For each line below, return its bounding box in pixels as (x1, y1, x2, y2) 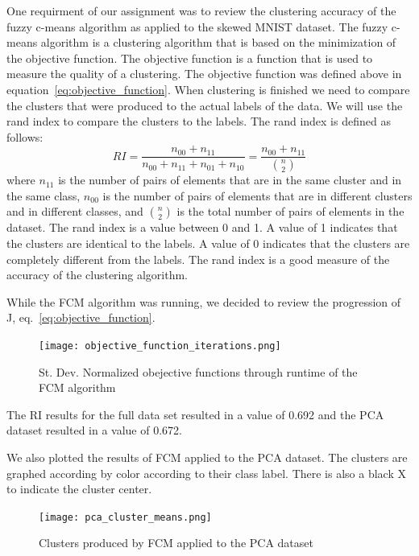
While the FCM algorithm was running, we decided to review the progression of (6, 293, 401, 310)
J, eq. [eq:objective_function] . (6, 309, 156, 326)
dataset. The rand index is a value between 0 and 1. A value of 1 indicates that (6, 219, 398, 236)
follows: (6, 128, 44, 145)
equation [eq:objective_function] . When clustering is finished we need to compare (6, 80, 410, 97)
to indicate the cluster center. (6, 480, 152, 497)
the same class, (6, 187, 81, 204)
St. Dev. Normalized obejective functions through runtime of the (39, 363, 358, 380)
